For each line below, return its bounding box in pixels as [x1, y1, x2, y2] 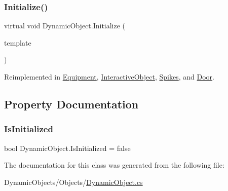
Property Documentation [4, 96, 139, 111]
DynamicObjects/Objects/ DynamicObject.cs [4, 176, 143, 187]
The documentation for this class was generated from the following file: [4, 160, 224, 170]
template [4, 37, 31, 48]
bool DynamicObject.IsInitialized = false [4, 142, 131, 153]
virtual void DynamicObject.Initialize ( [4, 20, 126, 31]
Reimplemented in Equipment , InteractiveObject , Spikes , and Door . [4, 71, 215, 82]
